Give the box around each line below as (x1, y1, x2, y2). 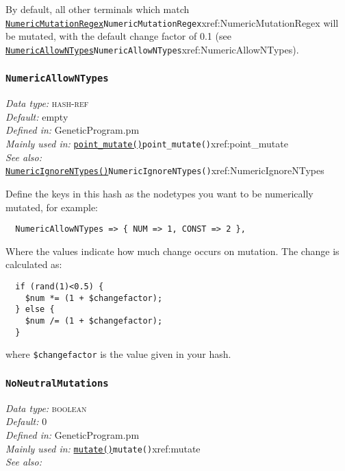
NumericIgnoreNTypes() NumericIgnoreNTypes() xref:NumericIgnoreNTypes (5, 163, 324, 178)
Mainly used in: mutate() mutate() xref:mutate (5, 441, 201, 455)
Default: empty (5, 109, 68, 123)
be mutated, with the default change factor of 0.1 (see (5, 29, 231, 43)
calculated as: (5, 257, 62, 271)
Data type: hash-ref (5, 96, 89, 110)
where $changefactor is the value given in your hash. (5, 347, 231, 361)
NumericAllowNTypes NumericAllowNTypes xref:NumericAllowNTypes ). (5, 42, 299, 56)
